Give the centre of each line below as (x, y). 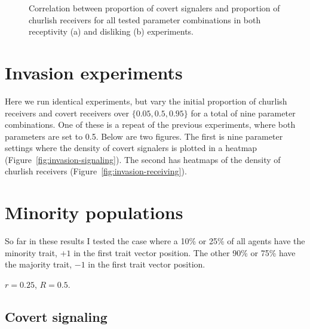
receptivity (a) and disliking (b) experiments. (111, 31)
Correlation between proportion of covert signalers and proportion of (154, 8)
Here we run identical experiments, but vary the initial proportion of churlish (146, 101)
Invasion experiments (94, 72)
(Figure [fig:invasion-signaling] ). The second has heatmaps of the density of (143, 159)
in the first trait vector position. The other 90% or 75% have (185, 252)
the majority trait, (39, 264)
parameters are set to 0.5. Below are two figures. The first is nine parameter (144, 136)
